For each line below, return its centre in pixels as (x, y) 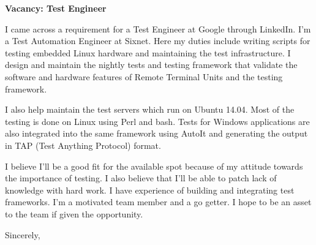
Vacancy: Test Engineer (56, 8)
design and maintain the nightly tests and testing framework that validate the (151, 65)
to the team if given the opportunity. (74, 213)
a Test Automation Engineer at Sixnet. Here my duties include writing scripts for (158, 41)
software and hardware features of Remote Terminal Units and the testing (144, 76)
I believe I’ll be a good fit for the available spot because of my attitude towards (154, 166)
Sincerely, (23, 234)
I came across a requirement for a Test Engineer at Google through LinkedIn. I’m (158, 28)
